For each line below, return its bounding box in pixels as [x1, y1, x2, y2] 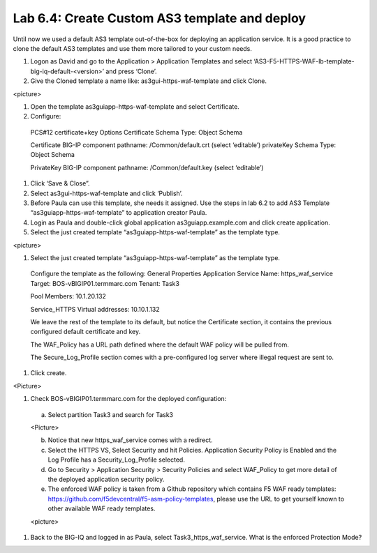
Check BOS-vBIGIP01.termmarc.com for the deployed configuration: [30, 395, 227, 403]
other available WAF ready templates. [47, 504, 156, 513]
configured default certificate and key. [30, 328, 141, 336]
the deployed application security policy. [47, 475, 165, 483]
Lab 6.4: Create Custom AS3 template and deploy [13, 10, 306, 26]
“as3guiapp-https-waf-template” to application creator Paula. [30, 209, 207, 217]
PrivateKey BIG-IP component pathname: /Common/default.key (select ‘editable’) [30, 163, 264, 172]
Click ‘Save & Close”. [30, 179, 90, 188]
